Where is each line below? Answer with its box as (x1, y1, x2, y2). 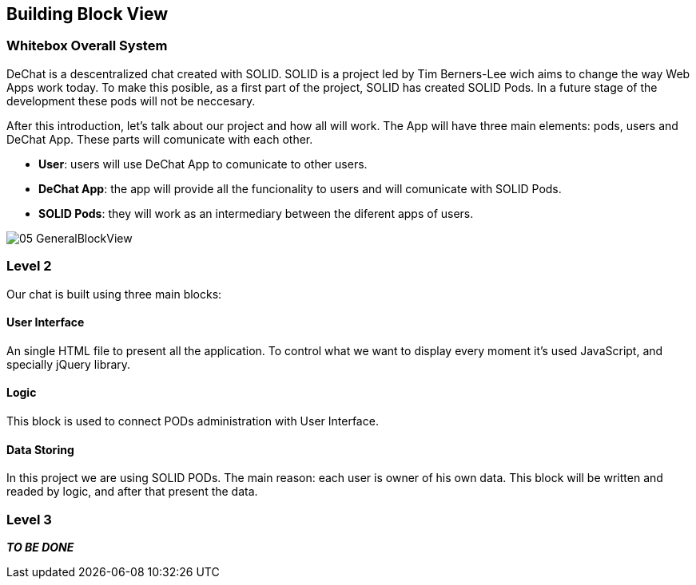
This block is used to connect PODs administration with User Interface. (6, 413, 379, 428)
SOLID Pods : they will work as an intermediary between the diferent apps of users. (38, 206, 474, 220)
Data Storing (6, 442, 74, 457)
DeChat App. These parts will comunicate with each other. (6, 132, 313, 146)
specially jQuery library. (6, 357, 131, 371)
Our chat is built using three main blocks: (6, 287, 222, 301)
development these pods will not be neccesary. (6, 93, 256, 108)
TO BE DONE (6, 540, 74, 554)
